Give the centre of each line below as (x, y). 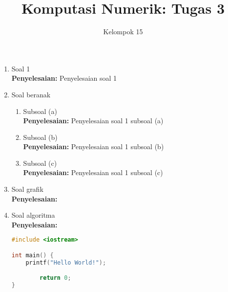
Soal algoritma (33, 215)
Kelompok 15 (123, 32)
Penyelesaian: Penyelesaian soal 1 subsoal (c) (93, 172)
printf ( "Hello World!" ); (66, 262)
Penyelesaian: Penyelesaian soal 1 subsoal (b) (93, 146)
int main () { (32, 255)
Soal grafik (27, 189)
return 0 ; (55, 278)
